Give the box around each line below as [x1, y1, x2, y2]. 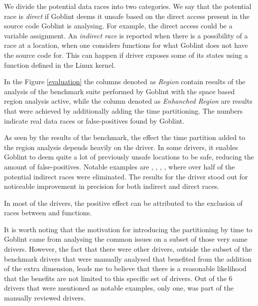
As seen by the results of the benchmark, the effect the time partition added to [4, 132, 246, 143]
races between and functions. [4, 207, 92, 218]
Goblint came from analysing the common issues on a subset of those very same [4, 234, 248, 244]
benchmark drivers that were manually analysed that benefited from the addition [4, 253, 252, 264]
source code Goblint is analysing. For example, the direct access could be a [4, 20, 233, 31]
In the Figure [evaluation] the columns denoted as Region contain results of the [4, 76, 246, 87]
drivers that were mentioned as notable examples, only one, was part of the [4, 283, 234, 293]
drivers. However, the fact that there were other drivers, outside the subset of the [4, 244, 252, 254]
